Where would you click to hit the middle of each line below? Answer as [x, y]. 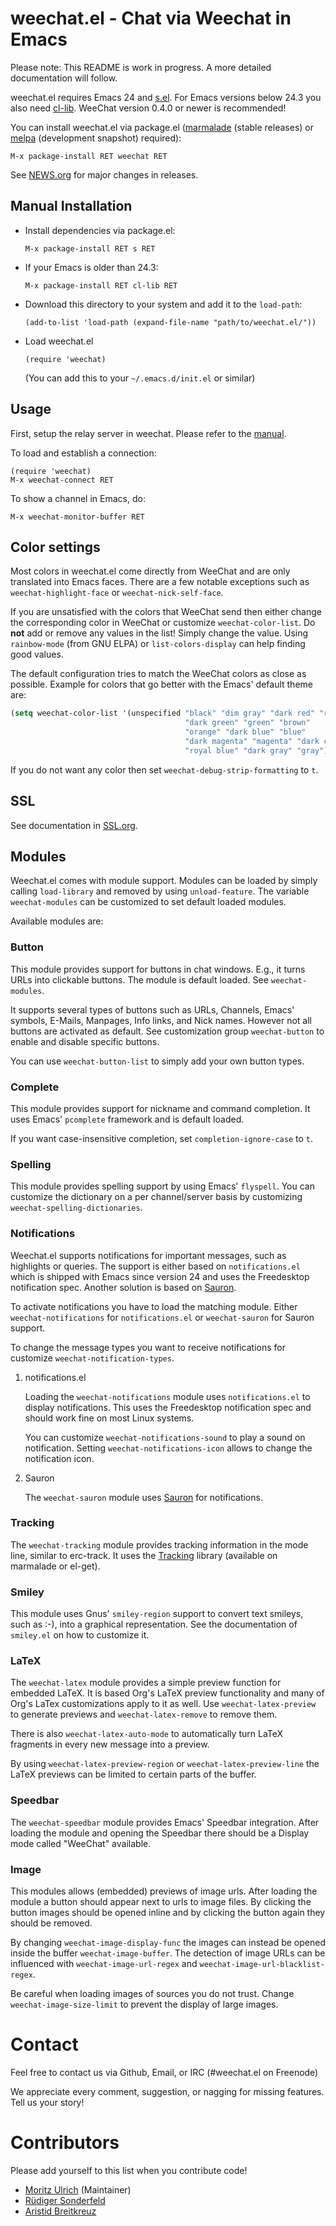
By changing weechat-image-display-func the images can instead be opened [168, 1943]
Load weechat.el [59, 341]
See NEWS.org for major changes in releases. [104, 174]
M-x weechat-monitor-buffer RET [77, 517]
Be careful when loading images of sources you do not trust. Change [152, 1994]
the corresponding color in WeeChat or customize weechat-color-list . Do [163, 623]
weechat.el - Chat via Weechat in [151, 18]
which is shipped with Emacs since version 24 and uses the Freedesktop [160, 1276]
